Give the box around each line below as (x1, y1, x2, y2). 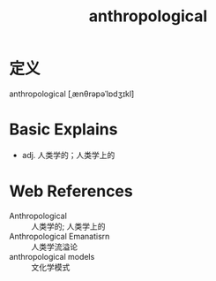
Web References (9, 181, 134, 201)
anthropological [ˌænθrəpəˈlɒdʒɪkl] (9, 88, 135, 99)
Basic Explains (9, 119, 118, 140)
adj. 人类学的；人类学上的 (21, 149, 115, 160)
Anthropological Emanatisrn (9, 231, 110, 241)
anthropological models (9, 251, 95, 262)
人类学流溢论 (31, 241, 78, 252)
